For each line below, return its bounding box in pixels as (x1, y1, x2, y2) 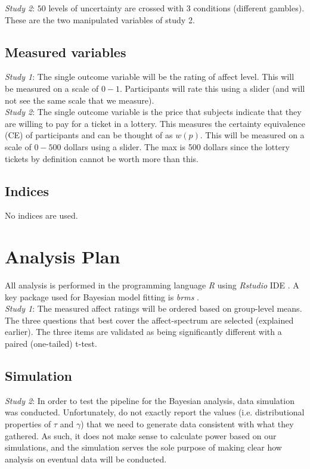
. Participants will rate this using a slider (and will (120, 82, 305, 94)
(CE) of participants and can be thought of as (5, 129, 173, 141)
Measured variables (5, 42, 126, 61)
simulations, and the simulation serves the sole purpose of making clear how (5, 441, 282, 454)
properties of (5, 418, 51, 430)
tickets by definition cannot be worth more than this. (5, 152, 199, 164)
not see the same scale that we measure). (5, 94, 154, 106)
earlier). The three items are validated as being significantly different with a (5, 325, 282, 338)
